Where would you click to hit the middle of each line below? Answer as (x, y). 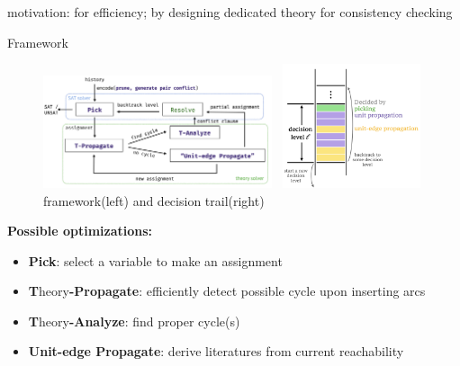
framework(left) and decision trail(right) (154, 200)
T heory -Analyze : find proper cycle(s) (134, 321)
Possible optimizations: (80, 231)
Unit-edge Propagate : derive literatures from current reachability (216, 351)
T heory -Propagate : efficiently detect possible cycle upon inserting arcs (227, 291)
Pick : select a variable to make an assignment (155, 260)
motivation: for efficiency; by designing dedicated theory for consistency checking (230, 12)
